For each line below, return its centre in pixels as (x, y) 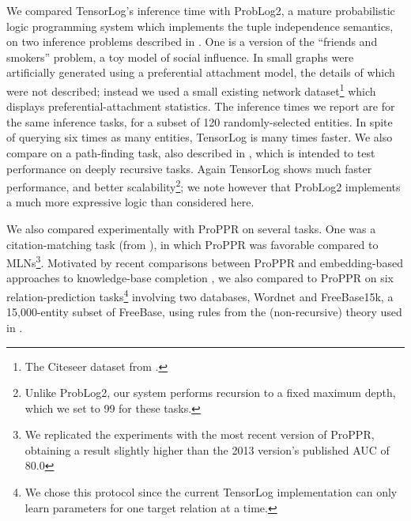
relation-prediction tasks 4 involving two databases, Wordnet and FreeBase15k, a (200, 295)
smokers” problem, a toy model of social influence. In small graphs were (180, 57)
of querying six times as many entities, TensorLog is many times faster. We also (200, 137)
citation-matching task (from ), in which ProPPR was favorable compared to (192, 244)
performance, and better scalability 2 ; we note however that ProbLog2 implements (204, 185)
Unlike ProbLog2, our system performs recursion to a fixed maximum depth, (210, 393)
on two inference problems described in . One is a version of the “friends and (192, 42)
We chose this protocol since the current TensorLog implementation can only (211, 492)
